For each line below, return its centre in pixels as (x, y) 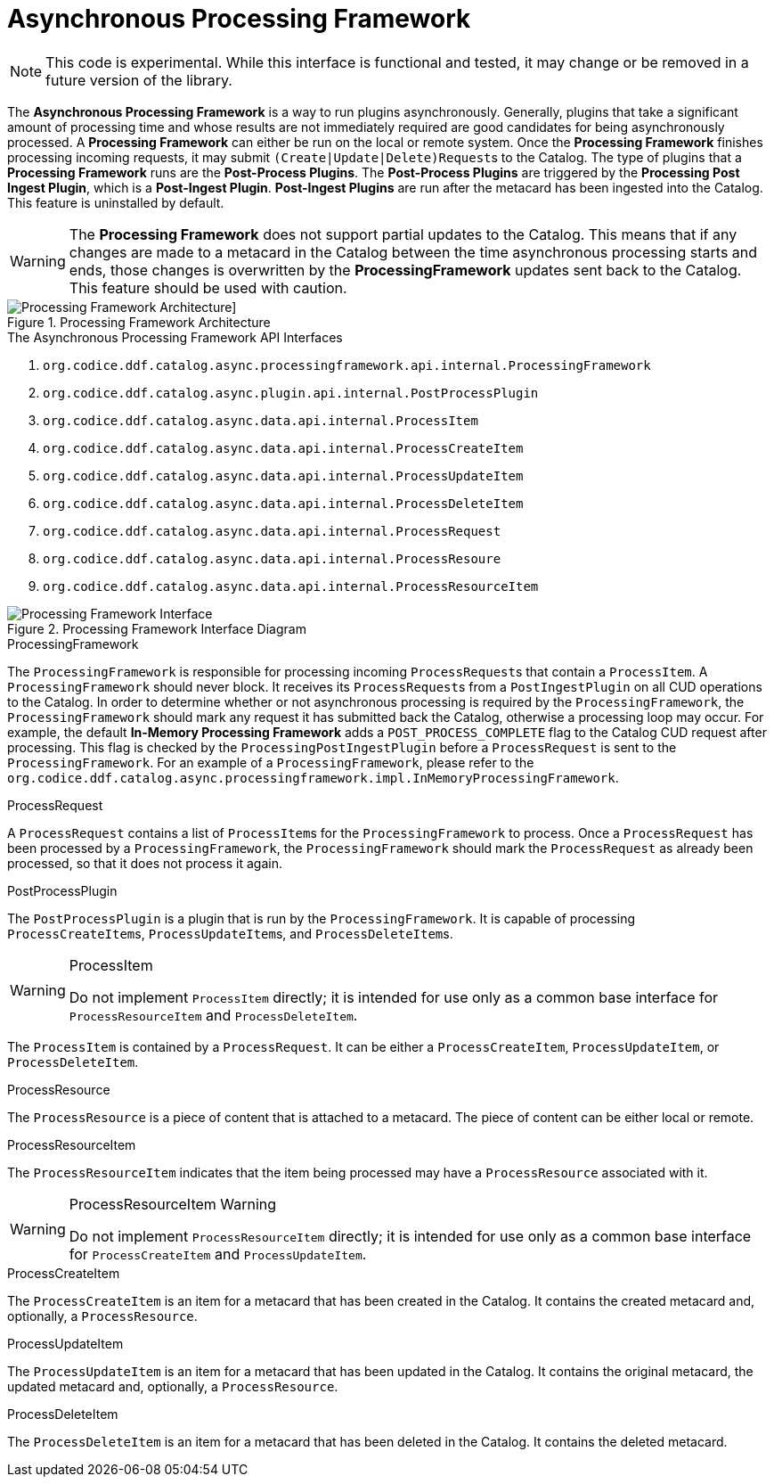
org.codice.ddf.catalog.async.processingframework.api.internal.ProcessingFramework (347, 365)
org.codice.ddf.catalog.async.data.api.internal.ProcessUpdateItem (283, 476)
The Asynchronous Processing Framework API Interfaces (175, 337)
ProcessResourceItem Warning (173, 1204)
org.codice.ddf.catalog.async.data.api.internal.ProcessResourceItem (291, 586)
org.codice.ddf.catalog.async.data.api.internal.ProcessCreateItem (283, 448)
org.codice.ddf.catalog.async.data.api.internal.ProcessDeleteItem (283, 503)
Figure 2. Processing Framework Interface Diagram (157, 628)
